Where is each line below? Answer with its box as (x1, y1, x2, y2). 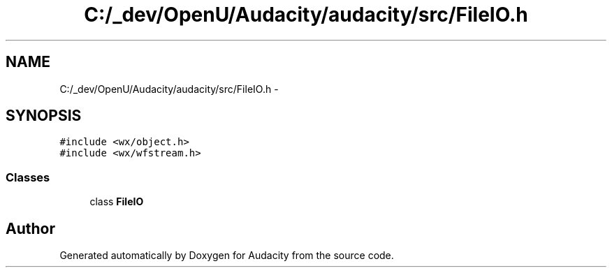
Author (6, 219, 55, 237)
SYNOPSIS (6, 107, 82, 125)
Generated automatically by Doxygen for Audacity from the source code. (59, 249, 394, 262)
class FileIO (89, 195, 144, 208)
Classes (6, 170, 50, 184)
